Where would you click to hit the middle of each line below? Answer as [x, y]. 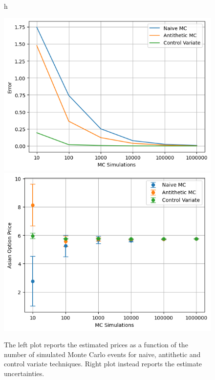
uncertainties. [24, 373]
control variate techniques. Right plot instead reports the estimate [103, 364]
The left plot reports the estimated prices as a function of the [96, 345]
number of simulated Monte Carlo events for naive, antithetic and [102, 354]
